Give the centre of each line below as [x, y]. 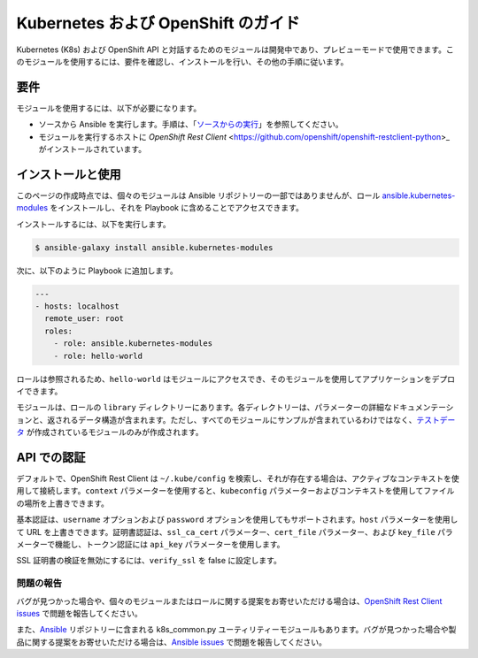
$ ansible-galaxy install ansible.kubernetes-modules [154, 247]
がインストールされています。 [92, 149]
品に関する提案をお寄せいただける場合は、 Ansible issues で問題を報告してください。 [171, 642]
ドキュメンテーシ [423, 408]
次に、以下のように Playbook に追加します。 [97, 271]
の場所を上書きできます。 [63, 503]
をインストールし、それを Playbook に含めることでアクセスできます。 [177, 208]
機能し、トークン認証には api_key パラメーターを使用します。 [170, 545]
